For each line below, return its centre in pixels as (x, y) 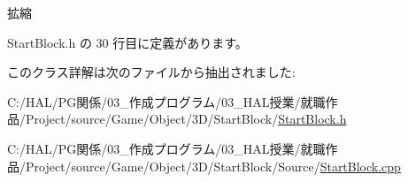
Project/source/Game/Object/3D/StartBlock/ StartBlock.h (186, 119)
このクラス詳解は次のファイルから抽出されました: (151, 72)
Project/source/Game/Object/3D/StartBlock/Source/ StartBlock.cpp (213, 166)
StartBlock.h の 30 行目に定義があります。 (127, 42)
